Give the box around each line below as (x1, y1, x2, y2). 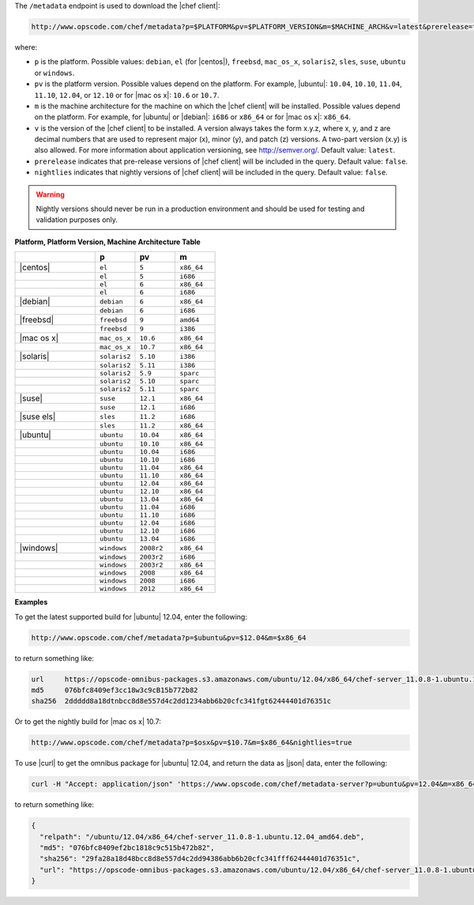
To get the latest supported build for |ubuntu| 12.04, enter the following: (14, 612, 248, 621)
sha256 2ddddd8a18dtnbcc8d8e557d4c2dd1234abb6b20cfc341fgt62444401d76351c (31, 696, 332, 706)
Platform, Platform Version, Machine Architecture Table (14, 237, 201, 247)
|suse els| (19, 411, 56, 422)
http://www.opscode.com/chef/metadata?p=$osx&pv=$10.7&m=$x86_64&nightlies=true (31, 738, 352, 747)
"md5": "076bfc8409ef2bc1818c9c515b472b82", (39, 843, 215, 853)
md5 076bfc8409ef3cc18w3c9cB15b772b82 (31, 685, 198, 695)
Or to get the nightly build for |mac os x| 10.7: (14, 717, 161, 726)
